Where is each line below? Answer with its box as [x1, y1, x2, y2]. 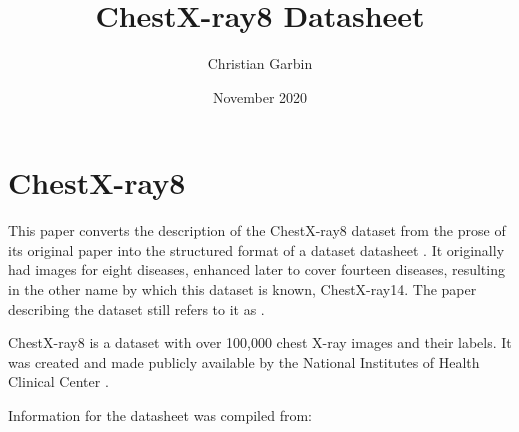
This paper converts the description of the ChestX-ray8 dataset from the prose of [8, 220, 506, 241]
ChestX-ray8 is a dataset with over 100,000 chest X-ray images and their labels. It [8, 332, 512, 353]
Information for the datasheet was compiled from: [8, 405, 312, 425]
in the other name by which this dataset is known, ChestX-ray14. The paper [8, 279, 477, 300]
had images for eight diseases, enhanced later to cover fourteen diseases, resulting [8, 259, 505, 280]
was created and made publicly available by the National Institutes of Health [8, 351, 480, 372]
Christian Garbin [207, 53, 313, 74]
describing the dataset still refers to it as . [8, 298, 265, 319]
